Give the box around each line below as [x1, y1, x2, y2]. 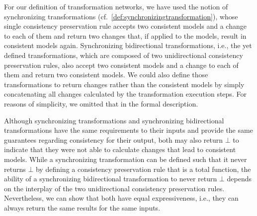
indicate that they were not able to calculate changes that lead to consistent [4, 144, 236, 155]
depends [227, 173, 252, 184]
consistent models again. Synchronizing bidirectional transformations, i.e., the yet [4, 40, 252, 51]
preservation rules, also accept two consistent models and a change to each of [4, 59, 239, 70]
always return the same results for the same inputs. [4, 202, 161, 213]
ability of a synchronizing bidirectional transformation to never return [4, 173, 217, 184]
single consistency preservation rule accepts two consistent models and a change [4, 21, 247, 31]
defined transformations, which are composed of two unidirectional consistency [4, 50, 243, 60]
